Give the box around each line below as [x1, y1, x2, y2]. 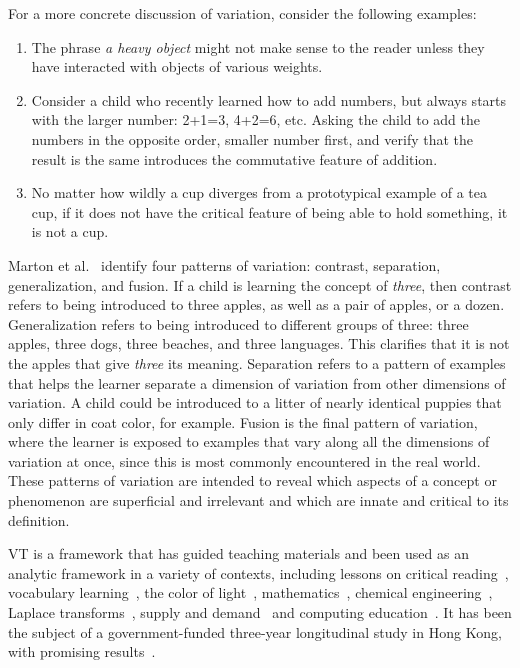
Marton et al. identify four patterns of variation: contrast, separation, [8, 254, 441, 275]
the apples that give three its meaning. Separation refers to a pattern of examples [8, 352, 506, 373]
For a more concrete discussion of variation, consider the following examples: [8, 3, 477, 23]
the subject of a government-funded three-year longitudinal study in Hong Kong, [8, 621, 502, 642]
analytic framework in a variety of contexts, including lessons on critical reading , [8, 562, 509, 583]
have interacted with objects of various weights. [31, 56, 323, 77]
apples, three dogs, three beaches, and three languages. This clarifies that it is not [8, 333, 510, 354]
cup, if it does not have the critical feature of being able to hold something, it [31, 201, 508, 222]
